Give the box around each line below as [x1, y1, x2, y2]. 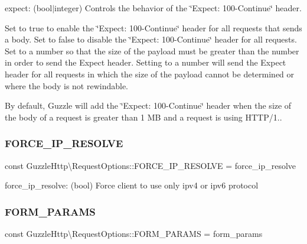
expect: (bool [5, 2, 53, 14]
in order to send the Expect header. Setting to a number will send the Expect [5, 56, 286, 69]
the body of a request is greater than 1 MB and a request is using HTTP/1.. [5, 110, 282, 123]
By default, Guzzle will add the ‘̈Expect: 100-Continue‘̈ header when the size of [5, 99, 292, 112]
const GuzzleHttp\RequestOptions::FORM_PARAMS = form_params [5, 227, 263, 239]
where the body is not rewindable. [5, 79, 129, 92]
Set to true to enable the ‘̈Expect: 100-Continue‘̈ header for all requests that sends [5, 21, 302, 34]
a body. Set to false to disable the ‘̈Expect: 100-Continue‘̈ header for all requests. [5, 33, 297, 45]
